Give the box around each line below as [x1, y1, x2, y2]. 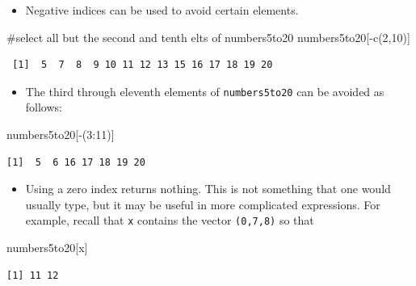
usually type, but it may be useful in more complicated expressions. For [25, 196, 380, 212]
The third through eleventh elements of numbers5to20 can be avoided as [25, 82, 384, 99]
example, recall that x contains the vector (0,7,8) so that [25, 212, 314, 229]
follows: [25, 99, 62, 116]
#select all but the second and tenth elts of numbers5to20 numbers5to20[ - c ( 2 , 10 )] [6, 28, 410, 45]
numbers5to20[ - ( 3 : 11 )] [6, 126, 115, 143]
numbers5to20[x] [6, 239, 88, 256]
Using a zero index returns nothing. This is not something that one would [25, 180, 391, 197]
